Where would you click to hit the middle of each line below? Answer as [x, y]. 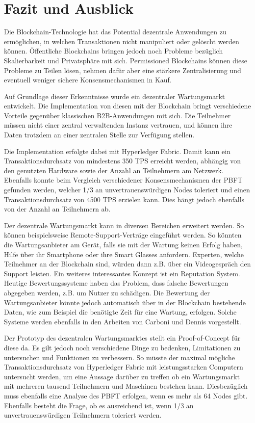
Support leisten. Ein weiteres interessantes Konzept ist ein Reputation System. [122, 273]
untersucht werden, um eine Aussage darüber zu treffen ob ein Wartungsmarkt [122, 376]
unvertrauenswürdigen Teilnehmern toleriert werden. [83, 415]
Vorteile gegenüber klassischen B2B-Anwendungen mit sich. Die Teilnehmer [117, 115]
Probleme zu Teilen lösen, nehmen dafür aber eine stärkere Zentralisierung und [123, 70]
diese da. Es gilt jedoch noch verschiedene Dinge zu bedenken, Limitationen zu [122, 347]
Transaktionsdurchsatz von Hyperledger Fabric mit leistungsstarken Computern [124, 367]
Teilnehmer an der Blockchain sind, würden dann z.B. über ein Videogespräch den [127, 264]
